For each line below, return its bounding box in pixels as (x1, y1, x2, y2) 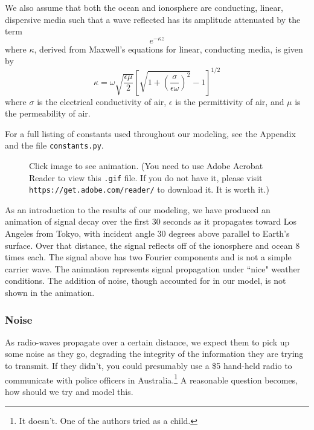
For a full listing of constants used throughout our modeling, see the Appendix (5, 127, 296, 140)
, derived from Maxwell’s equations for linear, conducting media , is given (34, 42, 303, 55)
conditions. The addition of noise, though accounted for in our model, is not (5, 274, 286, 287)
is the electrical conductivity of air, (37, 95, 167, 107)
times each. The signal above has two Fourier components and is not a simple (5, 251, 292, 263)
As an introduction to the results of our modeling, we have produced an (5, 203, 271, 216)
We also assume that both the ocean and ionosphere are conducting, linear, (5, 1, 283, 13)
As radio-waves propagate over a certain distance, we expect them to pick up (5, 335, 290, 348)
